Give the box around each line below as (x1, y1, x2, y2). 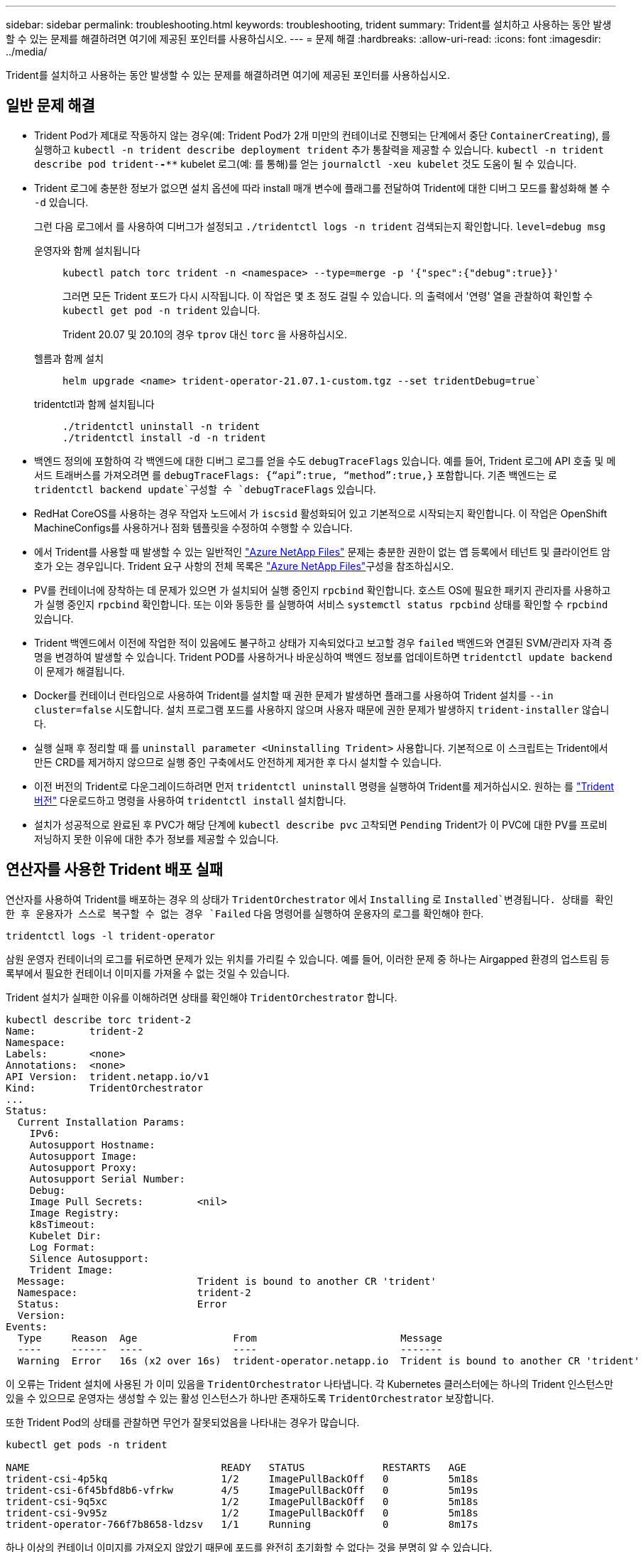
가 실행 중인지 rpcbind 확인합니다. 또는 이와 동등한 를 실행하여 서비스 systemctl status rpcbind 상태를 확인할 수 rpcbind (34, 598, 608, 610)
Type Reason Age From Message (17, 1332, 443, 1344)
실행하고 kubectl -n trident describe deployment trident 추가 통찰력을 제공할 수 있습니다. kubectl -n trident (34, 143, 604, 156)
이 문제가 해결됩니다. (34, 664, 125, 677)
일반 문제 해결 (6, 97, 95, 115)
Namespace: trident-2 (17, 1286, 251, 1298)
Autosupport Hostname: (29, 1138, 155, 1150)
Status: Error (17, 1298, 227, 1310)
